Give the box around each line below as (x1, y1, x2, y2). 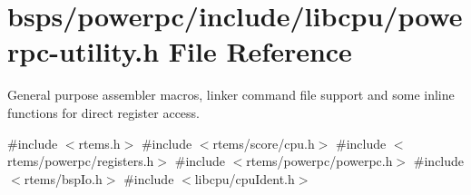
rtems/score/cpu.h (212, 133, 315, 152)
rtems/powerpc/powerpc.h (246, 151, 393, 171)
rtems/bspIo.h (24, 169, 103, 188)
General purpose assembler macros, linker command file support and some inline (7, 85, 455, 104)
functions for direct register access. (7, 102, 201, 122)
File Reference (168, 33, 352, 70)
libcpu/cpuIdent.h (194, 169, 295, 188)
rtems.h (78, 133, 121, 152)
